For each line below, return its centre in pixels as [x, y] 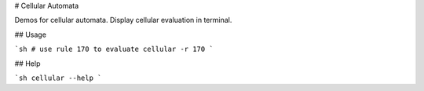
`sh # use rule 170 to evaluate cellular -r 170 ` [114, 49]
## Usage [31, 35]
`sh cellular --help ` [58, 78]
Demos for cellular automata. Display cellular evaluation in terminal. [123, 20]
